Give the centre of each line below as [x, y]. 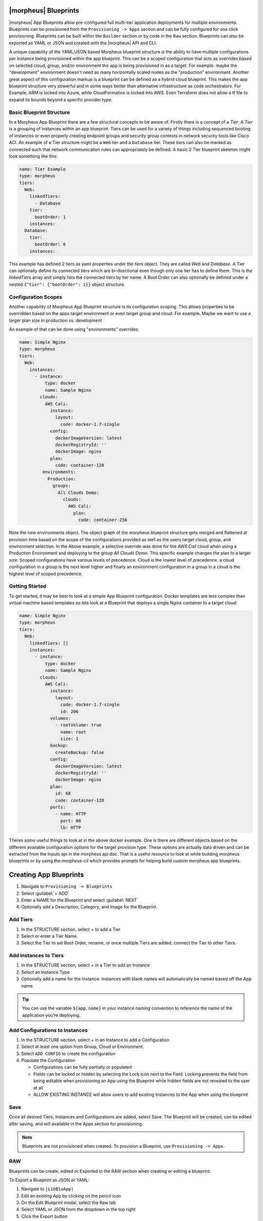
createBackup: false [80, 752]
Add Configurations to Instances [48, 1030]
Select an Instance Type [46, 972]
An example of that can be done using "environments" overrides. [74, 329]
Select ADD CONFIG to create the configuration [68, 1053]
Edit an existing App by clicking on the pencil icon [71, 1196]
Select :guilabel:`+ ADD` [45, 893]
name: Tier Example [42, 169]
